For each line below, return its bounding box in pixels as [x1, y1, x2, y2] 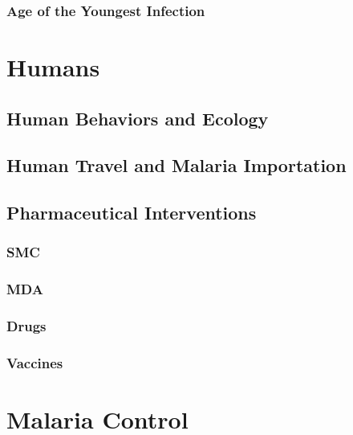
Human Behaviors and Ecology [6, 105, 269, 130]
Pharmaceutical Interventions [6, 200, 257, 225]
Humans [6, 51, 100, 84]
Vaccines [6, 353, 63, 373]
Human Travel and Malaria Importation [6, 153, 347, 178]
